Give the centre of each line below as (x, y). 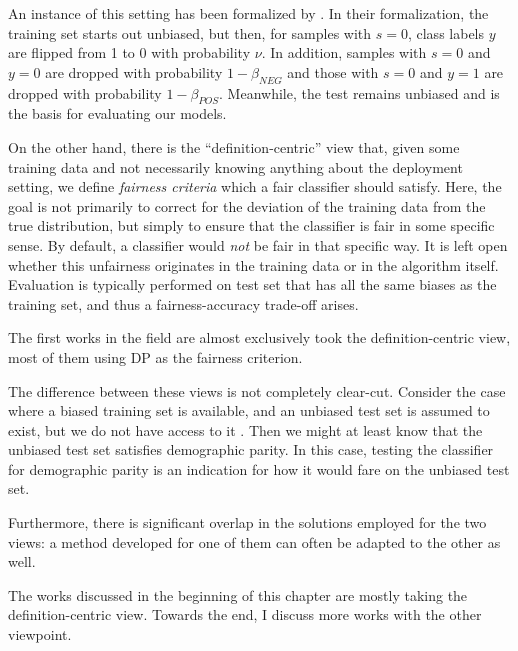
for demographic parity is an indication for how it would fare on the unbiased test (259, 468)
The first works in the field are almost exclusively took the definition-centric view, (259, 337)
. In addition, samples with (344, 52)
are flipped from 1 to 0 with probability (129, 52)
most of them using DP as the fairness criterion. (155, 356)
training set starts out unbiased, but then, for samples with (190, 32)
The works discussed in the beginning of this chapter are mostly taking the (238, 594)
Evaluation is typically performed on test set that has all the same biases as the (252, 284)
